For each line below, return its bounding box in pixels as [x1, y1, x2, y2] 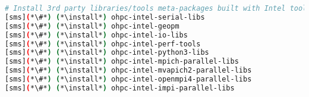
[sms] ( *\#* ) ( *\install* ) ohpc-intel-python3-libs [5, 48, 209, 57]
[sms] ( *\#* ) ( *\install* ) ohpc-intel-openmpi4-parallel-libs [5, 75, 252, 83]
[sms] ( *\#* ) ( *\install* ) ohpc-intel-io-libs [5, 30, 188, 39]
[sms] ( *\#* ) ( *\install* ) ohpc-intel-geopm [5, 21, 179, 30]
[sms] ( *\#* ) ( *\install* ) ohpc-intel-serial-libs [5, 12, 205, 21]
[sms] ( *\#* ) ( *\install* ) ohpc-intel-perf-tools [5, 39, 201, 48]
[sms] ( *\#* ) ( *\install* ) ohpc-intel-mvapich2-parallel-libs [5, 66, 252, 75]
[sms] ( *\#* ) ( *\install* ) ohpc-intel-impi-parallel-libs [5, 83, 235, 92]
